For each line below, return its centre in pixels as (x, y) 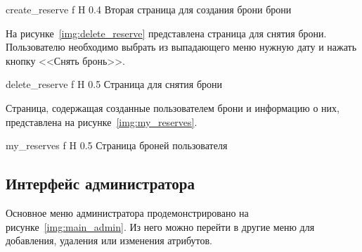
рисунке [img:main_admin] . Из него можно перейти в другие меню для (160, 226)
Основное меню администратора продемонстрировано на (127, 212)
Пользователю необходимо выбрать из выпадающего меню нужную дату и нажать (181, 47)
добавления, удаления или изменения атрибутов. (109, 240)
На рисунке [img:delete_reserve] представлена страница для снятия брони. (166, 33)
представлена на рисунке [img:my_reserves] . (102, 121)
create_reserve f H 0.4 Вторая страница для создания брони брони (149, 9)
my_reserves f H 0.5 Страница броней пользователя (117, 145)
